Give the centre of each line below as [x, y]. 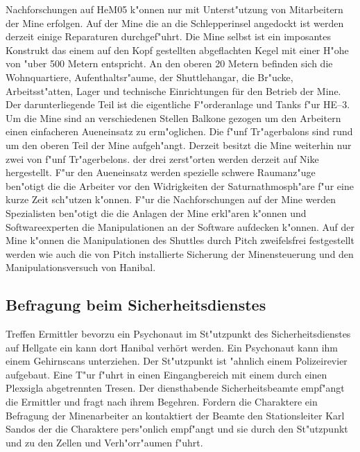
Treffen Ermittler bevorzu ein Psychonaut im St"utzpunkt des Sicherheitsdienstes [178, 334]
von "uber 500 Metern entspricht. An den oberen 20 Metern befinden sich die [169, 63]
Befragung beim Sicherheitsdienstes [136, 305]
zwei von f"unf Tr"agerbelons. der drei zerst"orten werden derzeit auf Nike [162, 158]
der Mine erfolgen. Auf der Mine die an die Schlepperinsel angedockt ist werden [175, 23]
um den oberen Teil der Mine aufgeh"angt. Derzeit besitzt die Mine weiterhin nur [179, 145]
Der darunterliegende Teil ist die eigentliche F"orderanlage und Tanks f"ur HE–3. [178, 104]
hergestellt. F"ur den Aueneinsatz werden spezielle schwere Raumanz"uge [161, 172]
